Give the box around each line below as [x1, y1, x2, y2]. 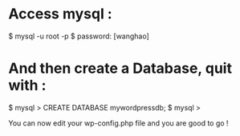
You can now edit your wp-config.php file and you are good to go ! [8, 118, 229, 128]
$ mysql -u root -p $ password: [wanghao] [8, 31, 150, 41]
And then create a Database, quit [8, 59, 233, 78]
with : [8, 77, 47, 94]
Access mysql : [8, 5, 112, 23]
